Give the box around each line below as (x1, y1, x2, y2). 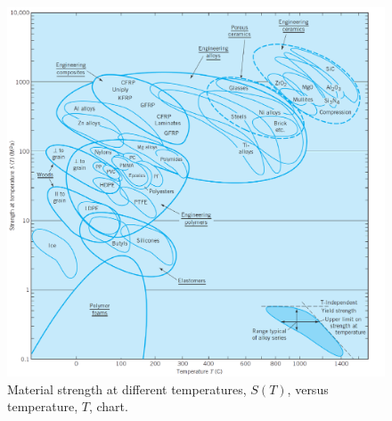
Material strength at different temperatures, (7, 379, 247, 398)
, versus (287, 379, 329, 398)
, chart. (88, 397, 128, 416)
